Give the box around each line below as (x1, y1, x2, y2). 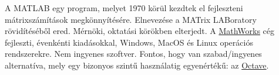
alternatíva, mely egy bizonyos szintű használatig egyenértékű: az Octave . (5, 59, 269, 71)
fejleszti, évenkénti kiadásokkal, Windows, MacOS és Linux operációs (5, 36, 253, 48)
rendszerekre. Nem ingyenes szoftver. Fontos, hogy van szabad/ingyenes (5, 47, 262, 60)
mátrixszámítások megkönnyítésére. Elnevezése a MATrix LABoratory (5, 13, 257, 25)
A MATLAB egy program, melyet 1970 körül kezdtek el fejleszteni (5, 2, 243, 13)
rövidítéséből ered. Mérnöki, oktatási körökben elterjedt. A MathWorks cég (5, 25, 275, 37)
